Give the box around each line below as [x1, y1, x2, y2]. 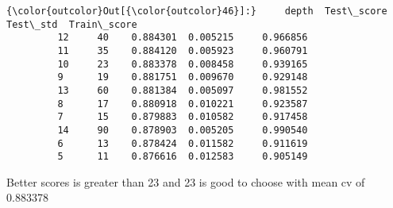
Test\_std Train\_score [6, 18, 137, 30]
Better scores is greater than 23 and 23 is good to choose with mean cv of [6, 173, 365, 190]
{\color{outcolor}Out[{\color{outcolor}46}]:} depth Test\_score [6, 6, 387, 17]
